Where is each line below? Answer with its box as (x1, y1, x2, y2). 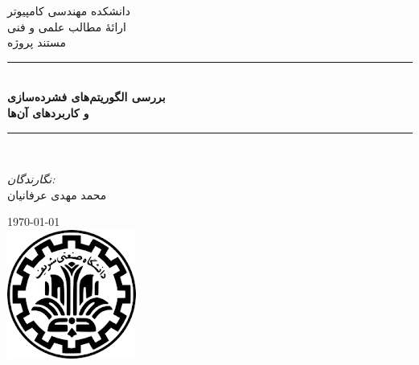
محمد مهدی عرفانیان (7, 186, 107, 203)
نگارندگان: (7, 170, 55, 187)
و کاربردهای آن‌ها (7, 104, 89, 121)
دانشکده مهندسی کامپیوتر (7, 2, 130, 18)
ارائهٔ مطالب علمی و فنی (7, 18, 126, 35)
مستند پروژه (7, 34, 66, 51)
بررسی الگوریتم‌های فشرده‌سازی (7, 88, 166, 105)
